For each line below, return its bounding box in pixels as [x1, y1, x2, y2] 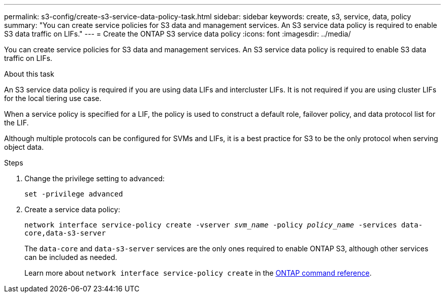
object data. [4, 143, 44, 151]
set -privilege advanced [24, 190, 123, 198]
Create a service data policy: [24, 205, 120, 214]
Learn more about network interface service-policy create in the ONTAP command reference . [24, 269, 372, 277]
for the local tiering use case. [4, 94, 102, 103]
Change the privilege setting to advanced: [24, 174, 165, 183]
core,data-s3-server [24, 229, 106, 237]
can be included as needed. [24, 253, 117, 261]
